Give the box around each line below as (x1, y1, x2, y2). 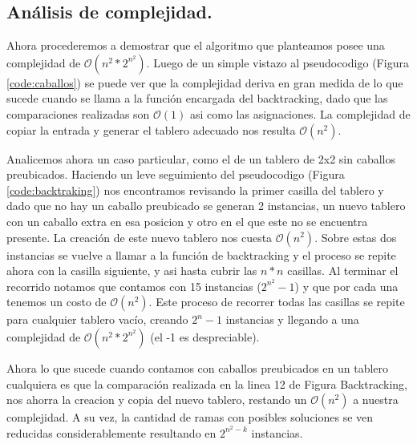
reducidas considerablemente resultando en (6, 424, 217, 441)
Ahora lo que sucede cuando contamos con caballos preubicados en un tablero (6, 359, 389, 376)
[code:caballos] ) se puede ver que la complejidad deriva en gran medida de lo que (6, 74, 403, 91)
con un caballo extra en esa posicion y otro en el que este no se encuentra (6, 212, 368, 229)
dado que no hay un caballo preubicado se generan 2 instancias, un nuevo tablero (6, 197, 406, 214)
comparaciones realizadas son (6, 105, 150, 122)
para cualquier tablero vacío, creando (6, 311, 188, 328)
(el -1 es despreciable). (150, 328, 260, 345)
